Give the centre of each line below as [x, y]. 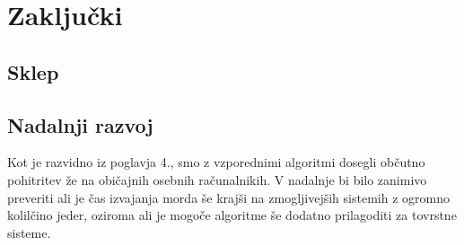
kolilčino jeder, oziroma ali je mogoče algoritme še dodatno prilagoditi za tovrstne [232, 215]
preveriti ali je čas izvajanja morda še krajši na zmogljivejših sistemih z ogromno [228, 197]
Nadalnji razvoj [80, 124]
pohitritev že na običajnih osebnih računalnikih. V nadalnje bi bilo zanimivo [217, 179]
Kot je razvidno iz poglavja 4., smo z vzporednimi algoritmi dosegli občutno [216, 162]
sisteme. [29, 232]
